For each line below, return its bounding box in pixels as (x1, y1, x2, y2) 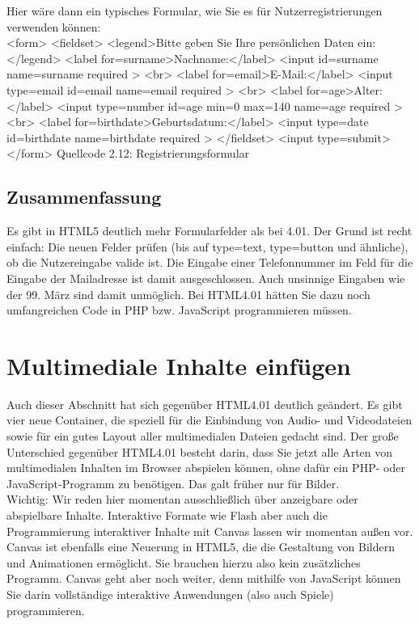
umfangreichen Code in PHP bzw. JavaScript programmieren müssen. (6, 301, 352, 318)
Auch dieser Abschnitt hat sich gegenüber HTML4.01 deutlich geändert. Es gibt (6, 395, 403, 412)
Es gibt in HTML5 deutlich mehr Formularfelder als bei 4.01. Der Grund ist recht (6, 222, 413, 239)
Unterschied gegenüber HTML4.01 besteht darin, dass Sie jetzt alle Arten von (6, 443, 393, 460)
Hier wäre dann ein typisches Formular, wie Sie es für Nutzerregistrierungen (6, 2, 383, 19)
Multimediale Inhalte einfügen (6, 348, 351, 382)
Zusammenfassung (6, 184, 162, 209)
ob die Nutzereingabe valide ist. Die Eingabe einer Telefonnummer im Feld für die (6, 254, 413, 271)
